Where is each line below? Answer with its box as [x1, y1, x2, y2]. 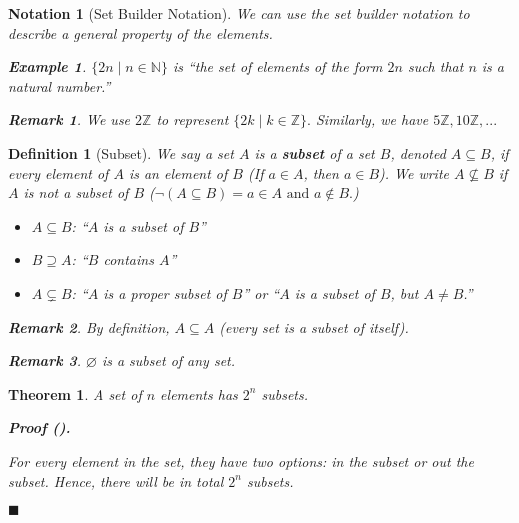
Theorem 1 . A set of [8, 383, 142, 404]
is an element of [128, 162, 228, 183]
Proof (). [8, 417, 71, 438]
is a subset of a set [254, 142, 375, 163]
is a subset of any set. [101, 350, 236, 371]
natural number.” [8, 75, 111, 96]
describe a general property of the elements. [8, 22, 273, 43]
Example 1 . [8, 56, 87, 77]
